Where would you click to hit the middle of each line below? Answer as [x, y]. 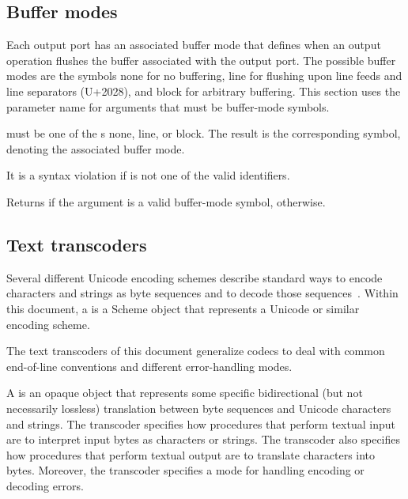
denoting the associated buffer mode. [96, 148]
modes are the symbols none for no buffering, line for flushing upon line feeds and [204, 76]
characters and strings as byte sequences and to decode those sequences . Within [202, 293]
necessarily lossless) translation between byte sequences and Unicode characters [199, 408]
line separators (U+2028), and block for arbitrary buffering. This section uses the [204, 91]
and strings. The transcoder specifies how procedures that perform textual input [201, 423]
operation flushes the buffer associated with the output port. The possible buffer [201, 60]
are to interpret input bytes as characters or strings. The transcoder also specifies [204, 439]
